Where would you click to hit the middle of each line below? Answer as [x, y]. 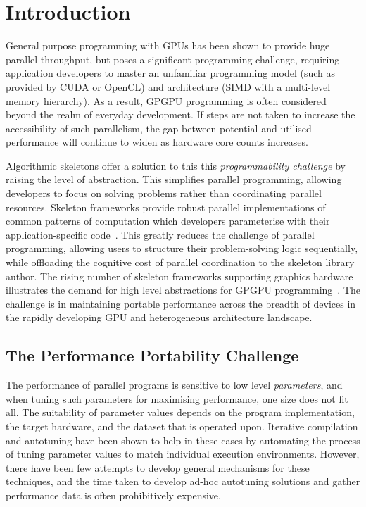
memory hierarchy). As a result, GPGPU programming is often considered [166, 100]
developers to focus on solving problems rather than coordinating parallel [164, 193]
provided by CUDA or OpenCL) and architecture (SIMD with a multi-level [168, 86]
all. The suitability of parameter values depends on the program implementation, [180, 412]
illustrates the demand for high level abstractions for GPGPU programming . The [183, 290]
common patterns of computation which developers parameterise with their [168, 221]
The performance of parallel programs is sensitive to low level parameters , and [174, 385]
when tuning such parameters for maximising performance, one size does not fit [177, 398]
